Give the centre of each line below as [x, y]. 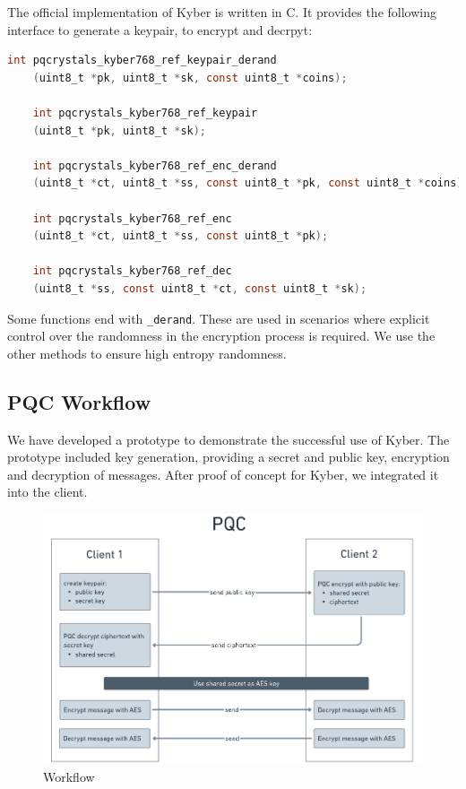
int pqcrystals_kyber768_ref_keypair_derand [142, 61]
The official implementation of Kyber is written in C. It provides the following [222, 12]
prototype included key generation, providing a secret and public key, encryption [229, 457]
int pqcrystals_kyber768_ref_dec [132, 271]
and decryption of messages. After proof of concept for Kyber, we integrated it [223, 474]
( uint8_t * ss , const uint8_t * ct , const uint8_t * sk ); [200, 288]
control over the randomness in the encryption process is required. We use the [221, 336]
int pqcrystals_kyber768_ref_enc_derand [155, 165]
